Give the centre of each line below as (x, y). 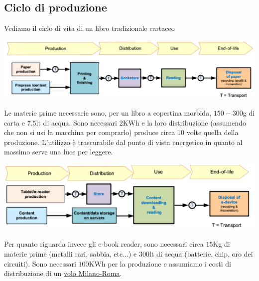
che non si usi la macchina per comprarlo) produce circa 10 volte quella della (121, 132)
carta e (15, 122)
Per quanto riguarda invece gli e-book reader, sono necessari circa (104, 244)
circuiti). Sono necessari (40, 263)
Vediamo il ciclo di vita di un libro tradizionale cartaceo (89, 28)
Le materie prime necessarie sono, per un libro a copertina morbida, (108, 113)
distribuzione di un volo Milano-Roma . (63, 273)
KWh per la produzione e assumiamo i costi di (160, 263)
